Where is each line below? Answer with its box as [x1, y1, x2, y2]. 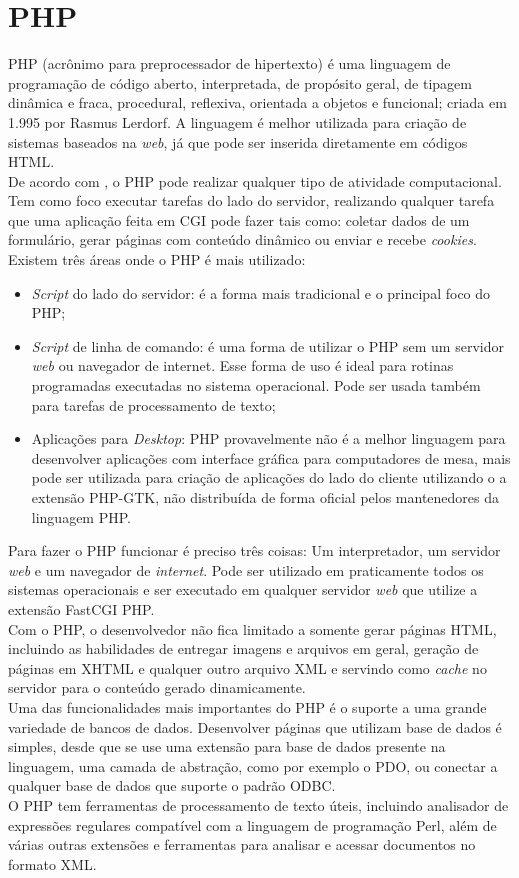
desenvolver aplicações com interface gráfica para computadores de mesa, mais [31, 447, 511, 468]
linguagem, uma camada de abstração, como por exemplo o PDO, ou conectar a [8, 755, 498, 776]
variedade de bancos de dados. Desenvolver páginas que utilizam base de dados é [8, 716, 502, 737]
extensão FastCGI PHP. [8, 598, 155, 619]
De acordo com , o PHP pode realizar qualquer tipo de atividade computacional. [8, 170, 502, 191]
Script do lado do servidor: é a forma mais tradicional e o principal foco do [31, 282, 491, 303]
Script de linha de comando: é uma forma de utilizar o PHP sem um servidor [31, 335, 504, 356]
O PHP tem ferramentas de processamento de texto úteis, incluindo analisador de [8, 794, 509, 815]
